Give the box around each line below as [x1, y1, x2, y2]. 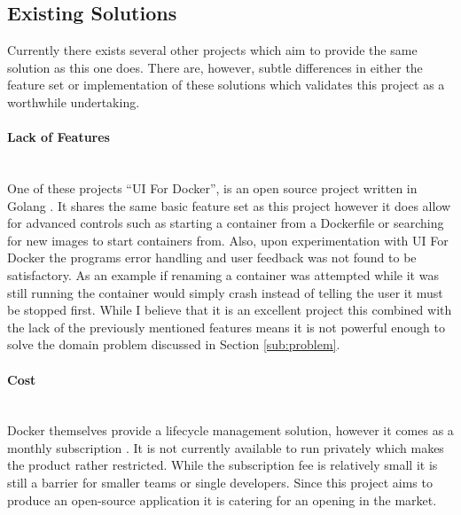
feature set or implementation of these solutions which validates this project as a [7, 75, 445, 94]
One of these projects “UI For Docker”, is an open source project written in [7, 178, 418, 197]
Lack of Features [7, 128, 110, 146]
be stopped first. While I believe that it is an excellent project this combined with [7, 300, 452, 319]
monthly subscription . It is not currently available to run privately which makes [7, 438, 444, 456]
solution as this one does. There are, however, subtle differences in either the [7, 58, 423, 76]
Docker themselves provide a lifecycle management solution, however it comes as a [7, 421, 454, 440]
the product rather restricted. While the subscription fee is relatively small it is [7, 456, 438, 474]
